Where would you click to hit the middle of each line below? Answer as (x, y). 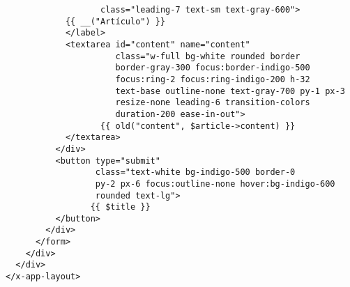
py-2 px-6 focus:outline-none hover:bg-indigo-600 (215, 184)
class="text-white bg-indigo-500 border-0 (195, 172)
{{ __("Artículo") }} (115, 21)
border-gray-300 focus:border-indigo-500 (213, 68)
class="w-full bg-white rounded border (208, 56)
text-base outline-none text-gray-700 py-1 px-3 (230, 91)
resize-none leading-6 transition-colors (213, 103)
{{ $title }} (120, 207)
